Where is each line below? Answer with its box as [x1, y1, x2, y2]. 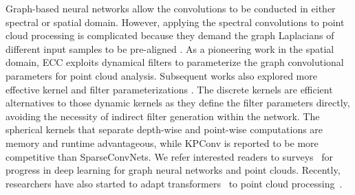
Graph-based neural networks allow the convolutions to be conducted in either [6, 1, 336, 15]
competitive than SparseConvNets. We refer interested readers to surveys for [6, 149, 333, 163]
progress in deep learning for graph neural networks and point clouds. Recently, [6, 163, 341, 177]
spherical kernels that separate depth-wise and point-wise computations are [6, 122, 323, 137]
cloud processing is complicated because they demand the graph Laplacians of [6, 28, 334, 43]
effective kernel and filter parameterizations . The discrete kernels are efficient [6, 82, 333, 96]
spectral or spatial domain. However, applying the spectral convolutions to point [6, 14, 345, 29]
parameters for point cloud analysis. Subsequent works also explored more [6, 68, 317, 82]
